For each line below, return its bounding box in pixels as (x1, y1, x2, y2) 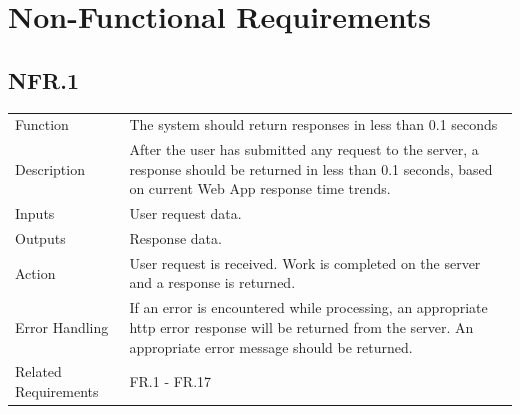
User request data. (129, 203, 242, 224)
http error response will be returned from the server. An (129, 316, 474, 337)
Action (15, 262, 56, 283)
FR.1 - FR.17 (129, 371, 212, 392)
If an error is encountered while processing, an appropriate (129, 297, 488, 318)
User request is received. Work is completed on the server (129, 252, 481, 273)
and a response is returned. (129, 272, 296, 293)
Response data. (129, 228, 222, 249)
